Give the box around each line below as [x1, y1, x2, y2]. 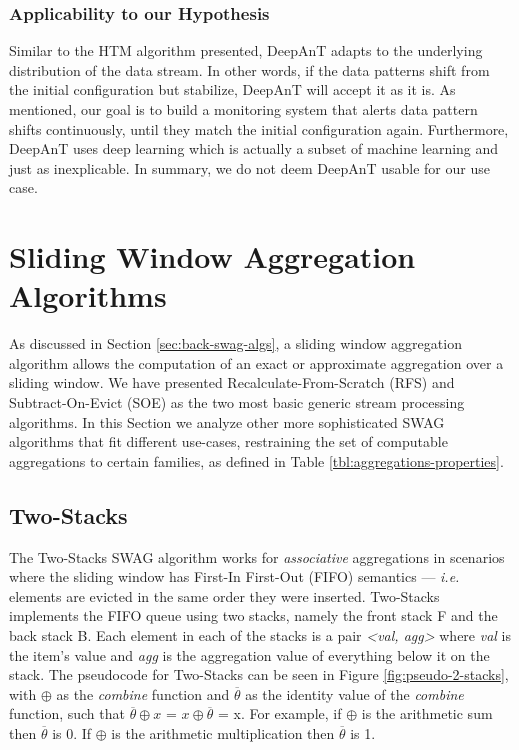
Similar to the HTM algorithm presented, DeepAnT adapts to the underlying [9, 40, 483, 61]
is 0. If [52, 722, 92, 743]
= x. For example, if [217, 703, 342, 724]
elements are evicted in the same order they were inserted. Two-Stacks [9, 585, 440, 606]
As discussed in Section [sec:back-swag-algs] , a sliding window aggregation [9, 333, 462, 354]
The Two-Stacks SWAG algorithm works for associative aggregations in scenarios [9, 546, 505, 567]
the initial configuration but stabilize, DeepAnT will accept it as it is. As [9, 79, 456, 100]
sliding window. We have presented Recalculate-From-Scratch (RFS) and [9, 372, 455, 393]
